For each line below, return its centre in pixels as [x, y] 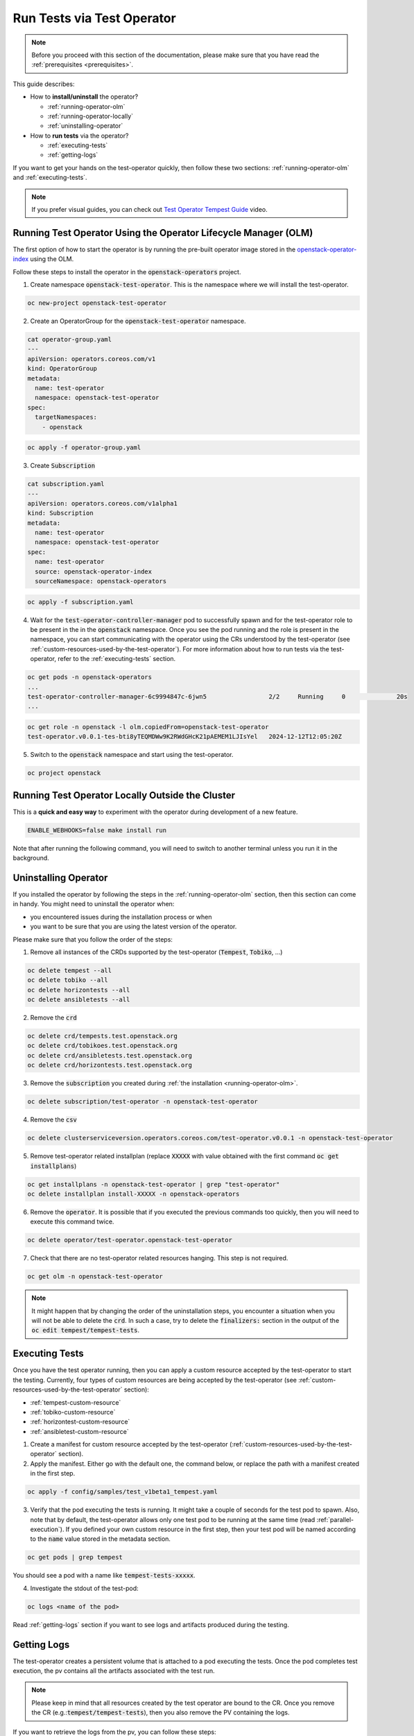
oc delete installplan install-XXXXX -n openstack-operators [133, 1194]
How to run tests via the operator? [79, 135]
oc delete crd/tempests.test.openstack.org [103, 1036]
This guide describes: [44, 84]
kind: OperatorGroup [62, 369]
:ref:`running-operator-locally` [90, 116]
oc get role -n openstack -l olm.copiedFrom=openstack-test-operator [148, 727]
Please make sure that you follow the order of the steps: [93, 939]
